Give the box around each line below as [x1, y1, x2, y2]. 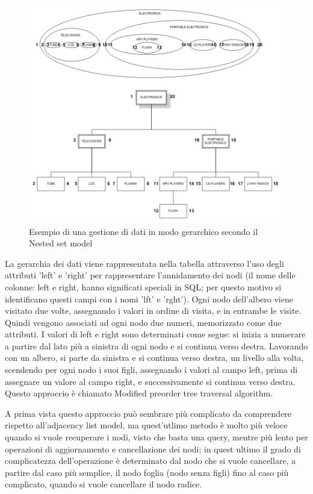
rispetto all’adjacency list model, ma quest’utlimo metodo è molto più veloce [5, 419, 288, 431]
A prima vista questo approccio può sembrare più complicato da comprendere [5, 407, 292, 419]
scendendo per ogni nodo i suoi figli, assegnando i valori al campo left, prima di [5, 363, 298, 376]
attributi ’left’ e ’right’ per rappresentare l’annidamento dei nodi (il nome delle [5, 269, 296, 281]
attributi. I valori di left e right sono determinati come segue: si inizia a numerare [5, 328, 306, 340]
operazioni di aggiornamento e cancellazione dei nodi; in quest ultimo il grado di [5, 442, 301, 455]
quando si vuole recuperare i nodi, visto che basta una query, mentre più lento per [5, 431, 308, 443]
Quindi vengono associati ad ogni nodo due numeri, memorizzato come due [5, 316, 282, 328]
